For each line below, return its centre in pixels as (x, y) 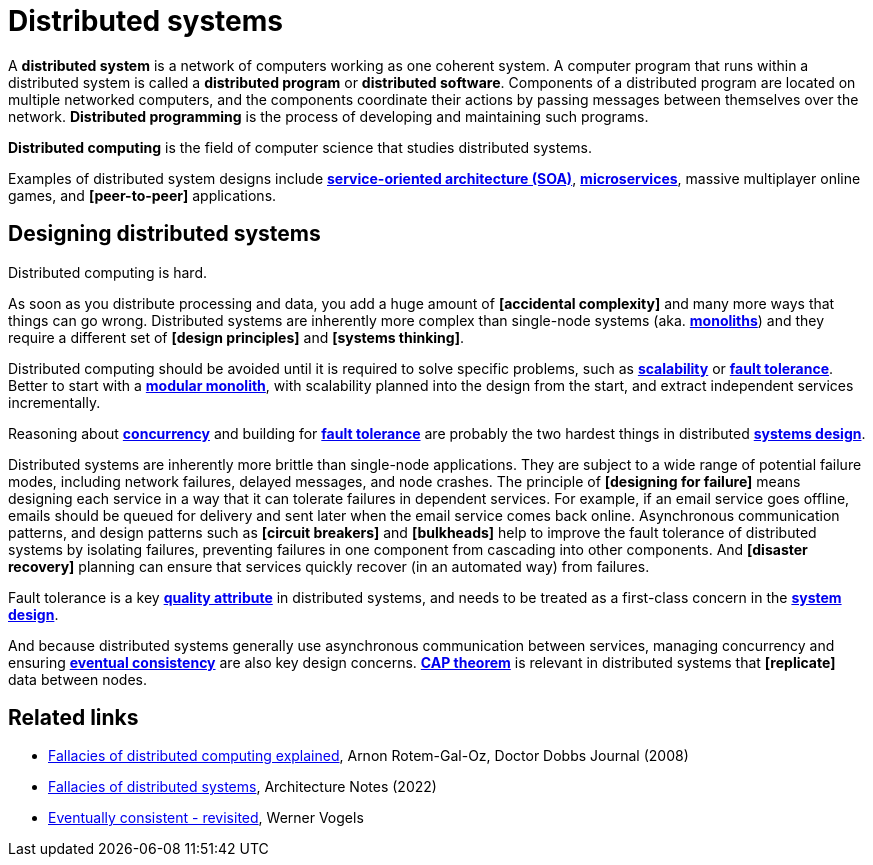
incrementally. (54, 402)
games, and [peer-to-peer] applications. (142, 195)
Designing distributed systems (164, 234)
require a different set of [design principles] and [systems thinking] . (236, 337)
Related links (73, 718)
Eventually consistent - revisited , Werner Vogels (206, 818)
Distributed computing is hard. (108, 272)
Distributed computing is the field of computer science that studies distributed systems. (300, 147)
